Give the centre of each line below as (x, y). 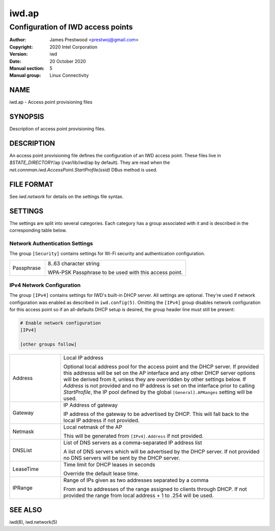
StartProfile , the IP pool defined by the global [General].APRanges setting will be (158, 392)
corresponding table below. (38, 230)
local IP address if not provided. (102, 421)
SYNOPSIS (27, 117)
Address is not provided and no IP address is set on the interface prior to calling (159, 386)
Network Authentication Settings (51, 243)
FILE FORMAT (31, 184)
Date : (15, 61)
